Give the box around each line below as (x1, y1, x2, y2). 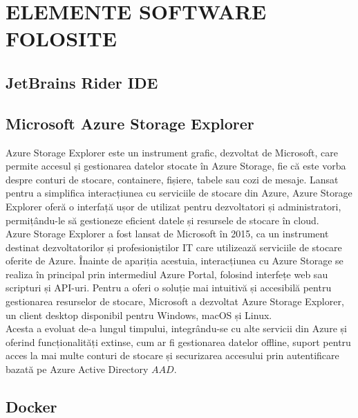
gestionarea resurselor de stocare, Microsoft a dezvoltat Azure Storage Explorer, (6, 294, 344, 309)
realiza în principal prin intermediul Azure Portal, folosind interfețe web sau (6, 266, 328, 281)
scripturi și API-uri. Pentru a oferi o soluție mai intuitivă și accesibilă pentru (6, 280, 332, 295)
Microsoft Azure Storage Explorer (6, 112, 254, 134)
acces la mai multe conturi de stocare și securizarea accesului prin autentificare (6, 348, 339, 363)
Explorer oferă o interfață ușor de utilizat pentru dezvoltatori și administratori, (6, 199, 341, 213)
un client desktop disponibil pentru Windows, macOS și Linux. (6, 307, 272, 322)
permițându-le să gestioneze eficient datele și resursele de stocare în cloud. (6, 212, 319, 227)
